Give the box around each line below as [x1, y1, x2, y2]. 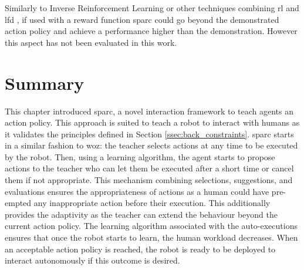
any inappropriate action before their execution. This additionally [33, 197, 271, 209]
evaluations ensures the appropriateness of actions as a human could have [5, 185, 269, 197]
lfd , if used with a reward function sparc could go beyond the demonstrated [5, 13, 279, 25]
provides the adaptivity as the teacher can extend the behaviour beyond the [5, 208, 278, 220]
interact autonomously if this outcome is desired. [5, 254, 180, 266]
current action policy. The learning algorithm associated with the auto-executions [5, 220, 298, 232]
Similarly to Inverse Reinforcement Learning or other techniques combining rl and [5, 2, 299, 14]
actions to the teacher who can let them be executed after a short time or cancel [5, 162, 294, 174]
